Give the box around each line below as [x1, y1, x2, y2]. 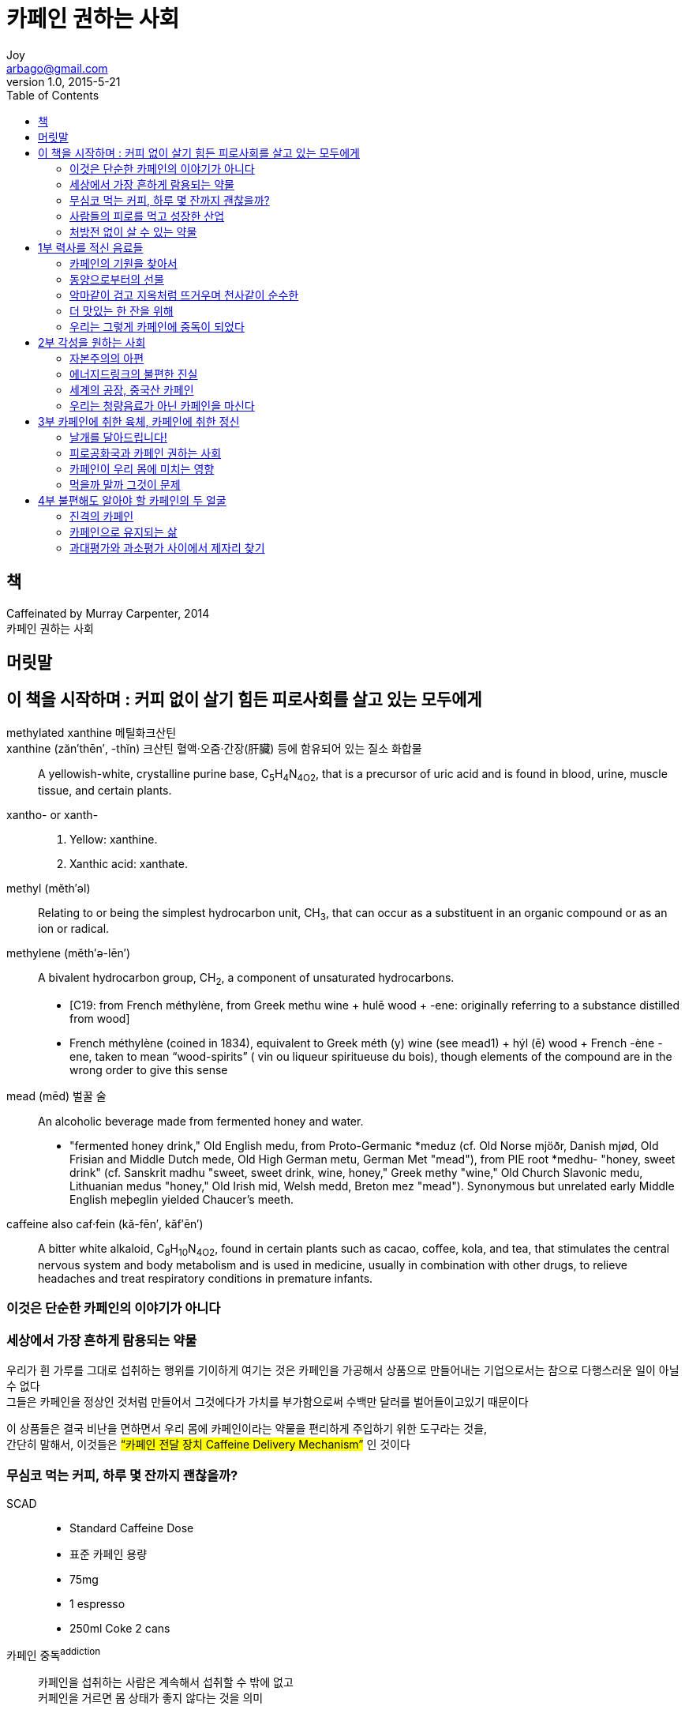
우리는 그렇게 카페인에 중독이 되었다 [69, 319, 245, 333]
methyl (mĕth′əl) [6, 881, 91, 895]
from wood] [69, 1012, 130, 1026]
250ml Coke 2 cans [69, 1621, 170, 1635]
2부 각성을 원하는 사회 [38, 335, 146, 349]
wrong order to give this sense [69, 1063, 228, 1077]
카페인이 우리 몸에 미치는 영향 [69, 461, 215, 475]
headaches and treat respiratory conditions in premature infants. [38, 1272, 373, 1286]
